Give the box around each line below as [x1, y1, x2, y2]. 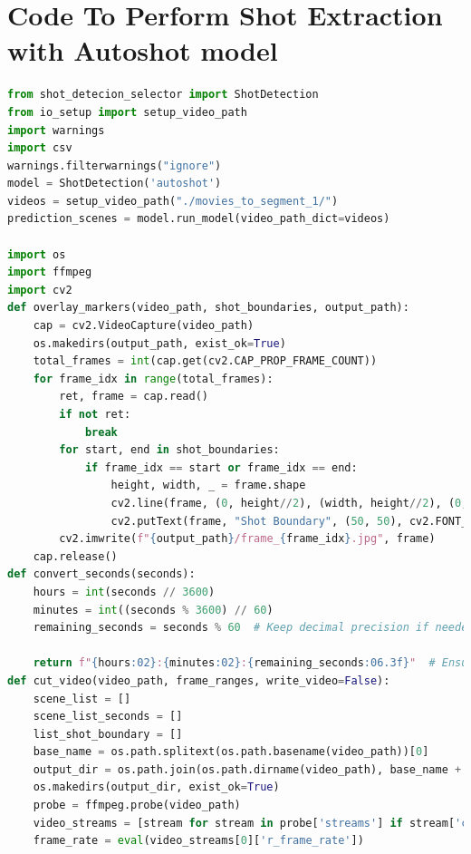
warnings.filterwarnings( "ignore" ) [7, 159, 222, 172]
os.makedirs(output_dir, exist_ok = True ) [33, 781, 280, 794]
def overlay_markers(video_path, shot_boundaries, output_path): [7, 301, 409, 315]
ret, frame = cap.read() [59, 390, 208, 403]
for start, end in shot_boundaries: [59, 443, 280, 457]
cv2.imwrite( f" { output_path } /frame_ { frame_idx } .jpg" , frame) [59, 532, 436, 546]
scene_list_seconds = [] [33, 710, 183, 723]
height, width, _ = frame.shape [111, 479, 306, 492]
